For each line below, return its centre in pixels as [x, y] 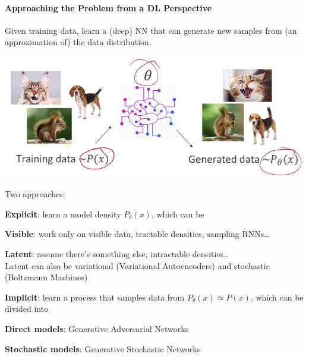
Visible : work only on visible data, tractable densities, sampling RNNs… [137, 234]
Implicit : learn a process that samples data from [95, 297]
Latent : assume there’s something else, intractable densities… [117, 253]
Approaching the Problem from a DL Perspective [108, 7]
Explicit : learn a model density [63, 214]
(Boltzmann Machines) [46, 277]
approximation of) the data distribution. [78, 42]
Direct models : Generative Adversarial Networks [97, 328]
